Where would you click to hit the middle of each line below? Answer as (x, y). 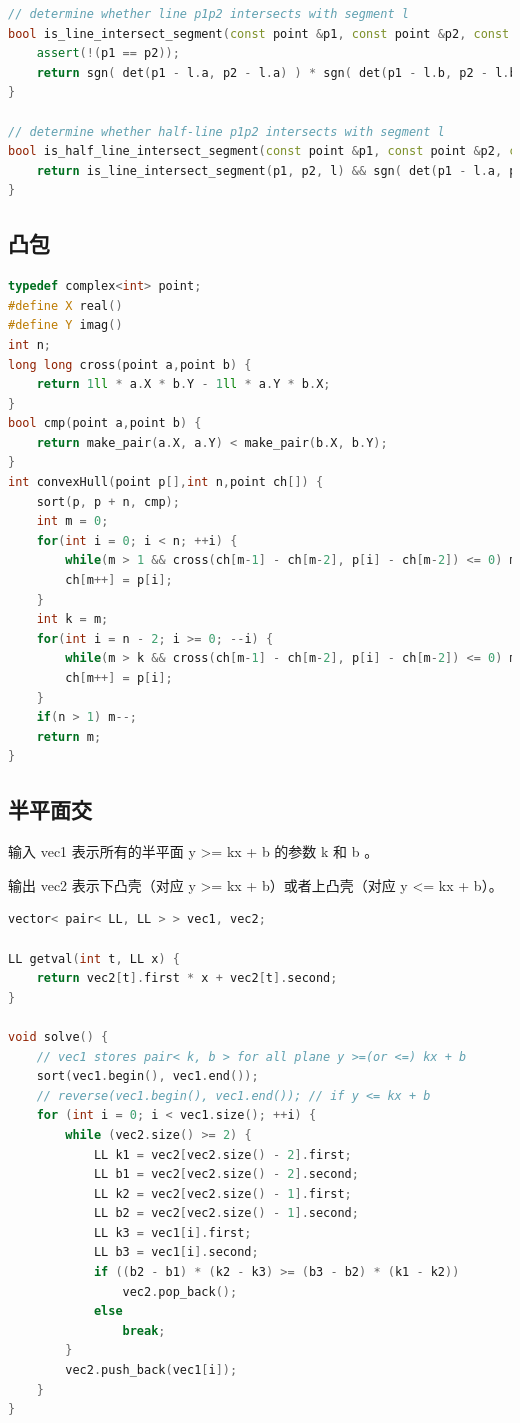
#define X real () (65, 305)
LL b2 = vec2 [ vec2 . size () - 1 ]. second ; (226, 1213)
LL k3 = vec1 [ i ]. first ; (172, 1232)
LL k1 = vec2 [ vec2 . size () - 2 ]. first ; (222, 1154)
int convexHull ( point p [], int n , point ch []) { (166, 482)
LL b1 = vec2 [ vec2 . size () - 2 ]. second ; (226, 1174)
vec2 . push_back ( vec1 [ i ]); (151, 1370)
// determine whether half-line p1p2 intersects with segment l (226, 131)
